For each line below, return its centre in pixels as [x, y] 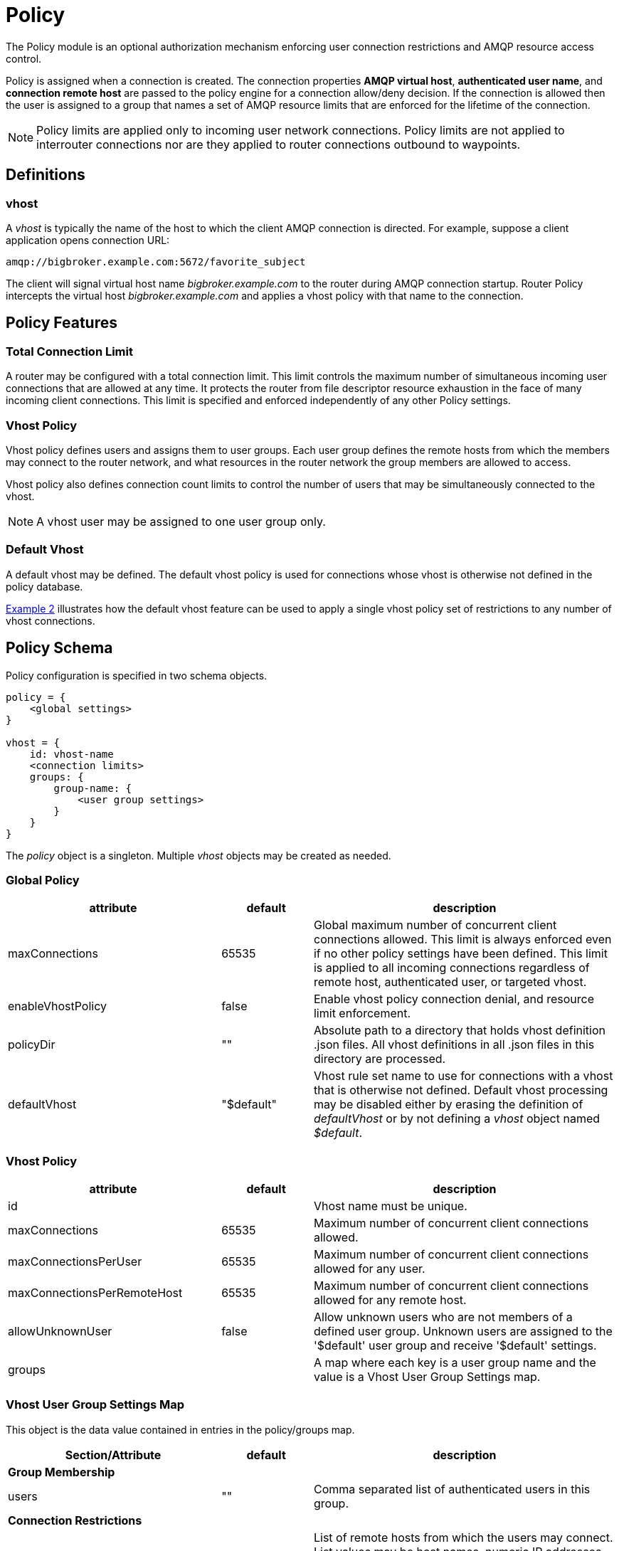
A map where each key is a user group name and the [455, 1363]
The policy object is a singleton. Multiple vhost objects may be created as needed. [199, 855]
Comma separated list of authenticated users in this [452, 1489]
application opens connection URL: [88, 240]
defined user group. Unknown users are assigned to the [463, 1332]
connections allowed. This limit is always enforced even [462, 939]
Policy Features [62, 323]
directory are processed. [380, 1059]
